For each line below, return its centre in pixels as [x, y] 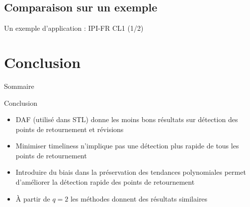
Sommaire [19, 86]
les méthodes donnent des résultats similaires [139, 198]
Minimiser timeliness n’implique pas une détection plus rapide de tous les [127, 146]
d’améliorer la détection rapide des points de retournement [105, 182]
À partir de [33, 198]
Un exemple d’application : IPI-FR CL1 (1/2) [74, 28]
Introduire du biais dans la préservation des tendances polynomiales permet [131, 172]
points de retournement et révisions [70, 129]
